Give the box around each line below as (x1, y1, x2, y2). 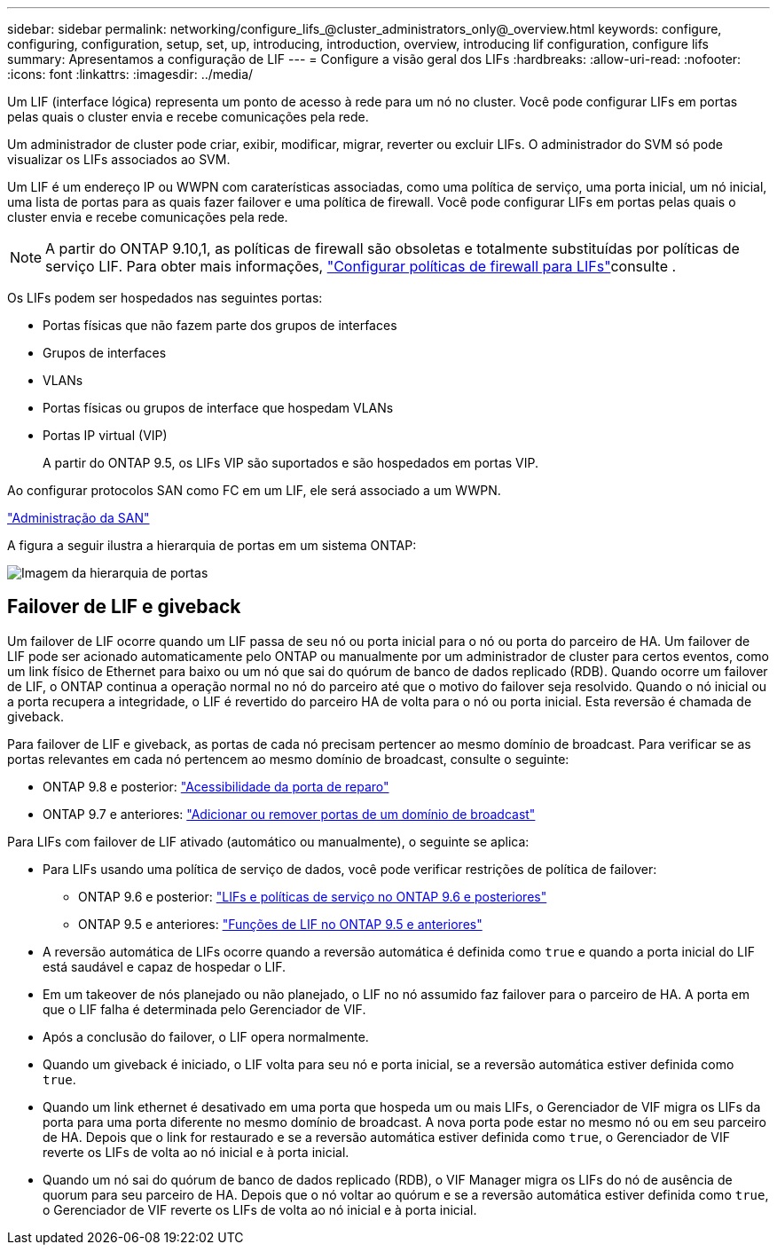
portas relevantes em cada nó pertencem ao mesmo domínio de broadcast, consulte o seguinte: (7, 751, 569, 767)
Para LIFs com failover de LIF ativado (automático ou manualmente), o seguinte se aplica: (7, 833, 530, 849)
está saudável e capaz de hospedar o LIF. (43, 958, 286, 974)
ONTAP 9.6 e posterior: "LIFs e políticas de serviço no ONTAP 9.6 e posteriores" (78, 888, 547, 904)
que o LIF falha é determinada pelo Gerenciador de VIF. (43, 1001, 366, 1017)
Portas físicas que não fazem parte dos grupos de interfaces (43, 318, 397, 333)
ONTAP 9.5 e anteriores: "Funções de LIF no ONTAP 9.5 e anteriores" (78, 916, 483, 932)
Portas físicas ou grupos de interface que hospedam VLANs (43, 400, 394, 415)
